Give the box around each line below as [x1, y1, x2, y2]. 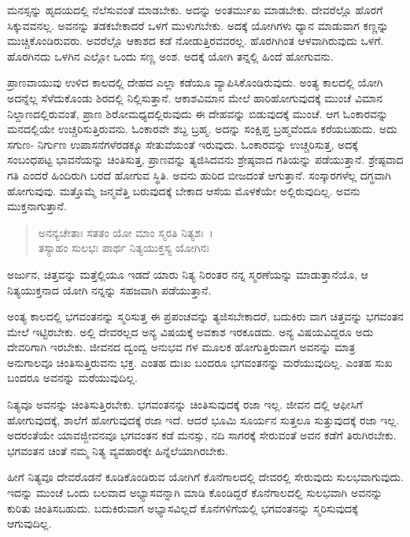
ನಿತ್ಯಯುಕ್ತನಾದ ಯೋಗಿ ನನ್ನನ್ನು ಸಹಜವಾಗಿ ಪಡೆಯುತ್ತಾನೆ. [7, 281, 212, 298]
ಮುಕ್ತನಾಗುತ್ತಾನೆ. [7, 198, 67, 214]
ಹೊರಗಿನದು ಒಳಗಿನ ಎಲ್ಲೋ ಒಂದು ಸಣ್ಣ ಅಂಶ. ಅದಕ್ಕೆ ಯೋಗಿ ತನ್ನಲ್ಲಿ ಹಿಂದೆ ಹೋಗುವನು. [7, 47, 334, 64]
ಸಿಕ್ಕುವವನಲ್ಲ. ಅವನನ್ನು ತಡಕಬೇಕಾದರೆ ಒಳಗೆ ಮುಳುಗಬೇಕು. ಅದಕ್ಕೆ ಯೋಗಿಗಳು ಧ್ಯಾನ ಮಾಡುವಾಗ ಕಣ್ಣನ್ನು [7, 17, 389, 33]
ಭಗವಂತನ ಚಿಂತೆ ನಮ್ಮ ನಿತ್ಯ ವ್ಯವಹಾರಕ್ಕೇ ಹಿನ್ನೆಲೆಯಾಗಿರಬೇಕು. [7, 442, 228, 458]
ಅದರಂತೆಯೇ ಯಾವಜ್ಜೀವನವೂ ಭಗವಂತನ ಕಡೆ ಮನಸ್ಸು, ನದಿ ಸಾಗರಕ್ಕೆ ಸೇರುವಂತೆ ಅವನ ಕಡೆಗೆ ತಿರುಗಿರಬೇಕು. [7, 427, 397, 443]
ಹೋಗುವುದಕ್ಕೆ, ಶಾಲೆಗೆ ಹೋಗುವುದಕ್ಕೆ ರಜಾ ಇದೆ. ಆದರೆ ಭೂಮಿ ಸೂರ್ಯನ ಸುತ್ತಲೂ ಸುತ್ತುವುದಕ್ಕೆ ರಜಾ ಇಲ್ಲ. [7, 411, 400, 428]
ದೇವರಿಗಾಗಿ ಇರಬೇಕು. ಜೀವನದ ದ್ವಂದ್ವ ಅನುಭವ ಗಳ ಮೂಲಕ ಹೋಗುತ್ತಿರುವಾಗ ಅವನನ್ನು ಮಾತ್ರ [7, 339, 356, 355]
